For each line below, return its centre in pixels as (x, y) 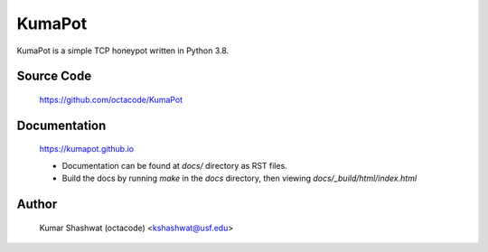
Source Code (54, 76)
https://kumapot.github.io (87, 149)
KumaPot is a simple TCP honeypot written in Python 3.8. (123, 51)
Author (37, 204)
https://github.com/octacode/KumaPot (111, 99)
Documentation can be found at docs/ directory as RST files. (175, 165)
